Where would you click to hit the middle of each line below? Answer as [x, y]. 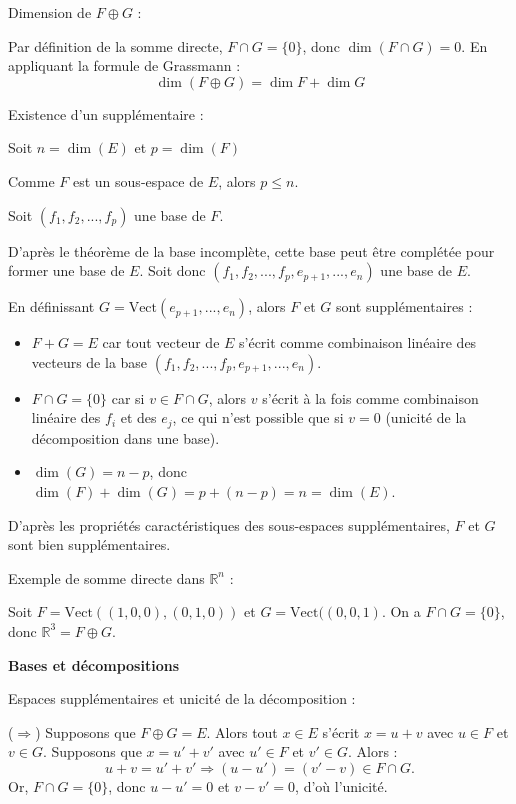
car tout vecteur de [161, 342]
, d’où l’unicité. [341, 785]
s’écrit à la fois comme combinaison [370, 397]
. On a [401, 611]
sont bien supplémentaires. [89, 544]
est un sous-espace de [138, 180]
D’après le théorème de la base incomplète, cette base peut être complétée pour [251, 250]
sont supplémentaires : [404, 306]
